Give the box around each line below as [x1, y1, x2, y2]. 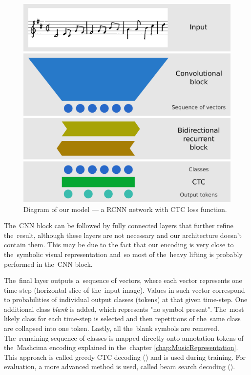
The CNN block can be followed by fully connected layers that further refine [4, 220, 233, 231]
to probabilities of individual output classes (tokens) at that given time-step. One [4, 294, 248, 305]
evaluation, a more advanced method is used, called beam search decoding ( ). [4, 361, 235, 372]
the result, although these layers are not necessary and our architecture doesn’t [4, 230, 242, 240]
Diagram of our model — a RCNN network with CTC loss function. [23, 204, 227, 214]
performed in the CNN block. [4, 258, 93, 269]
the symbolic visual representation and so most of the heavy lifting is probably [4, 249, 243, 259]
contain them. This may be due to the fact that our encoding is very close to [4, 239, 234, 250]
